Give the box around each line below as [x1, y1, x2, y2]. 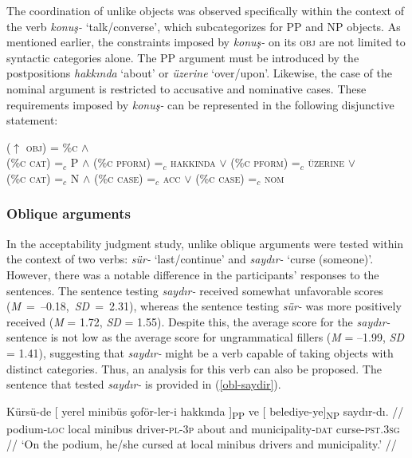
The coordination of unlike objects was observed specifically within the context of [6, 2, 404, 18]
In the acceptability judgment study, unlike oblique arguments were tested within [6, 235, 404, 251]
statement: [6, 112, 58, 128]
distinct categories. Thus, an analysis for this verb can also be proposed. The [6, 360, 382, 377]
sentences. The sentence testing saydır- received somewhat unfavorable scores [6, 282, 383, 298]
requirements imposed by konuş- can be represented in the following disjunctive [6, 96, 394, 113]
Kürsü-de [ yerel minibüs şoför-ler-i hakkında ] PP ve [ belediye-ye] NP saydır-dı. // [6, 402, 404, 421]
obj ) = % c [26, 138, 78, 155]
